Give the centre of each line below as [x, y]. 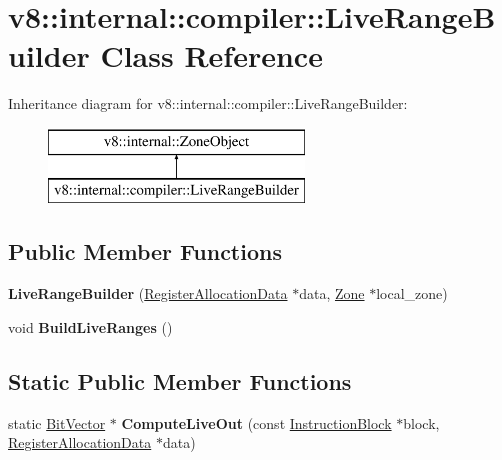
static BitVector [57, 422]
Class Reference [211, 55]
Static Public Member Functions [180, 380]
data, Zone [332, 293]
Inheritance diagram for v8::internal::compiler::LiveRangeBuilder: [208, 103]
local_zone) [412, 293]
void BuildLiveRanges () [90, 326]
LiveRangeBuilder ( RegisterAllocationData [148, 293]
